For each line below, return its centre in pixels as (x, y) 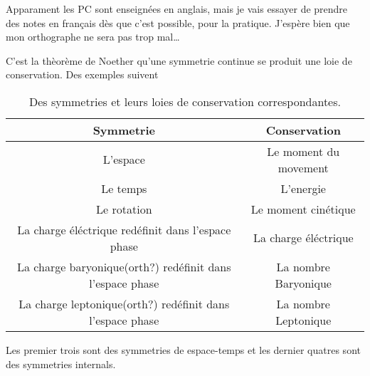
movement (303, 167)
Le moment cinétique (303, 209)
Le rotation (124, 209)
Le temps (124, 188)
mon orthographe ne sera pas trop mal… (93, 37)
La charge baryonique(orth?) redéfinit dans (124, 266)
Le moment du (303, 151)
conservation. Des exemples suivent (82, 74)
